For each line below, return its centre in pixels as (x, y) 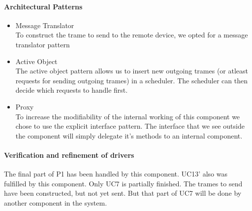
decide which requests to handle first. (72, 90)
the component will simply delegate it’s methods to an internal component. (129, 135)
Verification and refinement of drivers (69, 155)
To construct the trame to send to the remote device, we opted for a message (132, 35)
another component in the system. (56, 202)
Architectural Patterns (43, 6)
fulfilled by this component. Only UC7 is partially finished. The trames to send (123, 183)
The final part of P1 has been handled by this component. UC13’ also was (116, 174)
